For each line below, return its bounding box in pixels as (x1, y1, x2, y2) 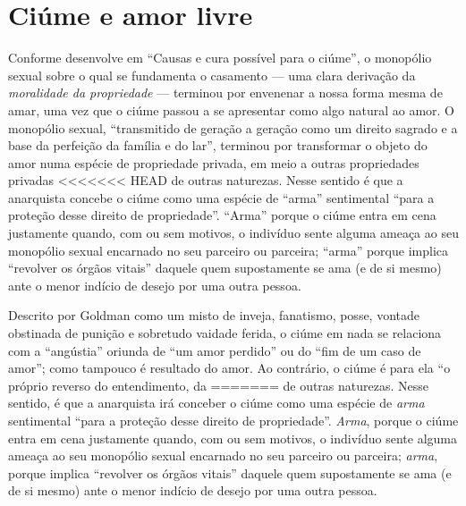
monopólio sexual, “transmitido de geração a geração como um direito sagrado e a (8, 118, 458, 137)
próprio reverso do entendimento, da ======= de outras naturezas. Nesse (8, 375, 429, 394)
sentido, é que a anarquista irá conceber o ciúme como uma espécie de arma (8, 393, 425, 412)
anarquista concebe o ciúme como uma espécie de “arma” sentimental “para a (8, 188, 435, 207)
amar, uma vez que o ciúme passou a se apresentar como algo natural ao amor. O (8, 100, 454, 119)
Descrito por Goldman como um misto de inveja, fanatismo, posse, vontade (8, 306, 420, 325)
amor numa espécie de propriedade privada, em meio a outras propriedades (8, 153, 419, 172)
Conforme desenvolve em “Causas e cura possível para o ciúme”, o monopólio (8, 48, 432, 67)
